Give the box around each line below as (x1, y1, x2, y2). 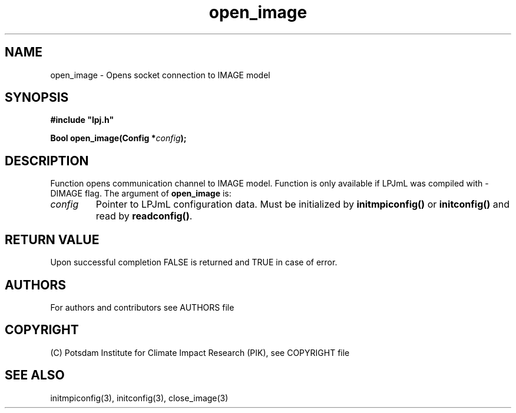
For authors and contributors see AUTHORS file (50, 302, 234, 312)
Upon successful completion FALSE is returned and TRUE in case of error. (50, 257, 338, 268)
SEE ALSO (5, 368, 65, 383)
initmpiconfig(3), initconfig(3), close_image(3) (50, 392, 229, 403)
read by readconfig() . (95, 210, 193, 222)
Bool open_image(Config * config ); (50, 133, 187, 144)
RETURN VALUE (5, 232, 100, 247)
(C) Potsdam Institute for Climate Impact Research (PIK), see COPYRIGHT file (50, 347, 350, 358)
